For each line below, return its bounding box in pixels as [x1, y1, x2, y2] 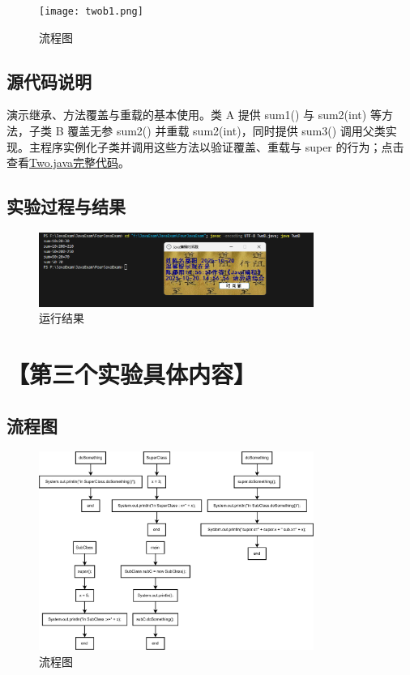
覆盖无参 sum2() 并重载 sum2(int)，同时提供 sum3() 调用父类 [67, 122, 386, 139]
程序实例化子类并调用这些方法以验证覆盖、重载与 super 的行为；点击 [40, 138, 404, 155]
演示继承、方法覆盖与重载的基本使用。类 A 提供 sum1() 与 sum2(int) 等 [6, 106, 382, 123]
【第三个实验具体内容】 [6, 357, 257, 390]
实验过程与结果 [6, 194, 126, 219]
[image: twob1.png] [39, 6, 143, 17]
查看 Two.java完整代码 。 [6, 154, 130, 171]
